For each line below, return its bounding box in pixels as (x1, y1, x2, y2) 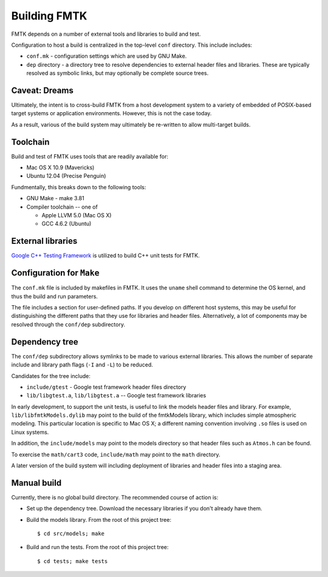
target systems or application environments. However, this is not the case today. (11, 110, 212, 117)
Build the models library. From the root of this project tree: (26, 516, 171, 523)
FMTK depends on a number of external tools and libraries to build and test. (11, 30, 201, 38)
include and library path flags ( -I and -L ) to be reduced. (11, 361, 153, 368)
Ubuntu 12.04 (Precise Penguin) (26, 172, 106, 180)
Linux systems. (11, 428, 49, 436)
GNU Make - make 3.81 (26, 195, 84, 202)
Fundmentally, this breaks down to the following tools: (11, 183, 146, 191)
